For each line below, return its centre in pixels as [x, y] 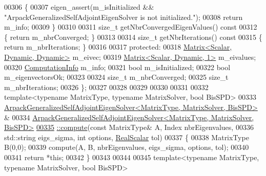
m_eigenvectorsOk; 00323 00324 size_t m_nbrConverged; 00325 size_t [116, 77]
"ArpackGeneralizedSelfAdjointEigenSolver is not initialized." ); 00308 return [124, 17]
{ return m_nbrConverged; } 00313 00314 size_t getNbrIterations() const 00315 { [133, 37]
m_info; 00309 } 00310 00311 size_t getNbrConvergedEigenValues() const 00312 [131, 27]
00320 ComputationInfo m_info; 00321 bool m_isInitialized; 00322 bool [117, 67]
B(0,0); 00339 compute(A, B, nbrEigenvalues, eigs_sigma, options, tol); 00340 [127, 147]
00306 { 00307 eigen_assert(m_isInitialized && [79, 7]
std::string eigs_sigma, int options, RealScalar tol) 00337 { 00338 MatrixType [127, 137]
